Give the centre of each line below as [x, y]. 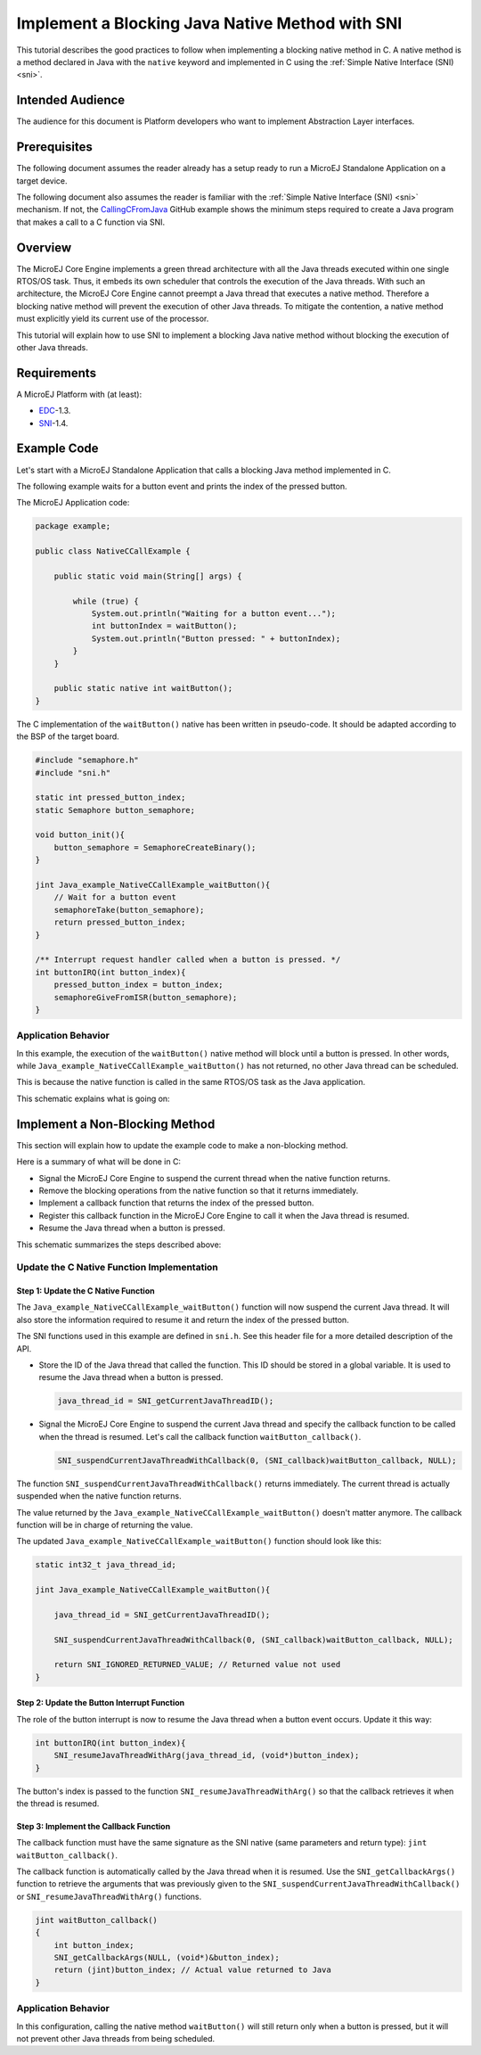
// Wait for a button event [115, 897]
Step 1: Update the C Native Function [86, 1291]
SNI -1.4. [53, 423]
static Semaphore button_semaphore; [115, 810]
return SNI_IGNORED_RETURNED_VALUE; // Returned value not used [197, 1665]
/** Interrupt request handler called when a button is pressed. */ [188, 960]
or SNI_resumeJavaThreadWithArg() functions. [109, 1896]
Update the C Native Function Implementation [117, 1268]
